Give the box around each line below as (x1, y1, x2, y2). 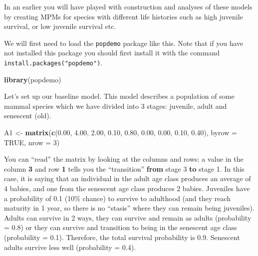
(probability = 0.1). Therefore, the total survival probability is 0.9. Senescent (4, 232, 240, 242)
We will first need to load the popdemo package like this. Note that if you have (4, 37, 244, 48)
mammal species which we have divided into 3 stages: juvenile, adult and (4, 100, 227, 111)
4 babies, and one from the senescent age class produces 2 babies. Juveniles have (4, 183, 250, 194)
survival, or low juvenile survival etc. (4, 21, 116, 31)
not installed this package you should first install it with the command (4, 47, 220, 58)
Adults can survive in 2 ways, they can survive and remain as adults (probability (4, 212, 252, 223)
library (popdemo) (4, 74, 61, 84)
